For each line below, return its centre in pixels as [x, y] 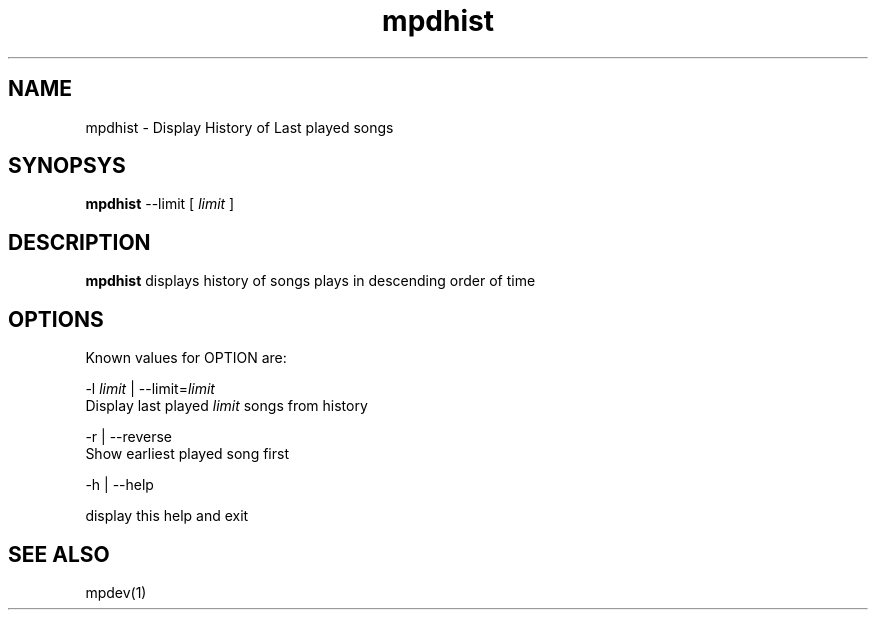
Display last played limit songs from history [226, 406]
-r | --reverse [129, 437]
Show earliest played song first [187, 454]
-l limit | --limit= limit [150, 389]
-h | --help [119, 485]
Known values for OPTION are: [186, 358]
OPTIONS [56, 319]
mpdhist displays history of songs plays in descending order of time [310, 281]
